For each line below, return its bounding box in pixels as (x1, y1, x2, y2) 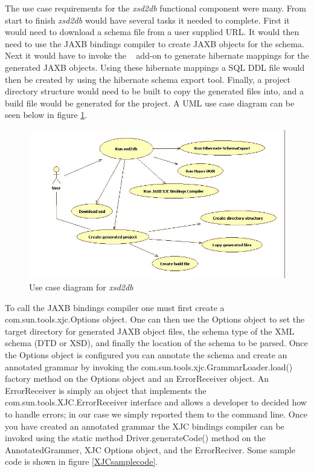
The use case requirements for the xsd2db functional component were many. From (5, 2, 306, 14)
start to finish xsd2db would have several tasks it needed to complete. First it (5, 13, 290, 26)
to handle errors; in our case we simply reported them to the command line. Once (5, 407, 307, 420)
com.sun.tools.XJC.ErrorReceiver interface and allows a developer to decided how (5, 396, 307, 408)
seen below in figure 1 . (5, 108, 88, 121)
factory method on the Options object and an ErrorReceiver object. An (5, 372, 269, 385)
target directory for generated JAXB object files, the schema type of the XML (5, 324, 295, 337)
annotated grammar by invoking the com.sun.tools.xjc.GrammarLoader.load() (5, 360, 293, 373)
